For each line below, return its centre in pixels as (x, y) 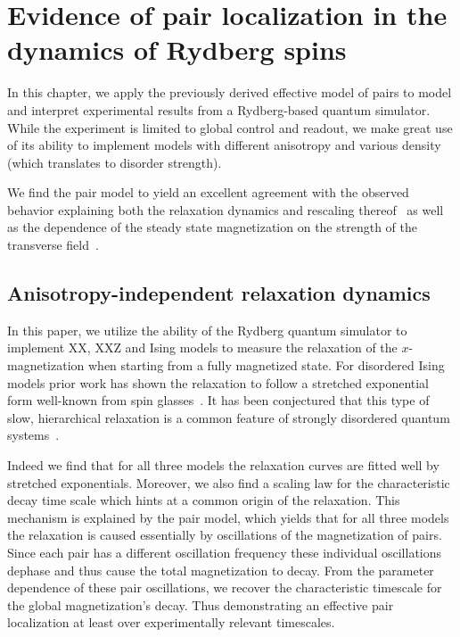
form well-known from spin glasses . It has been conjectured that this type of (218, 400)
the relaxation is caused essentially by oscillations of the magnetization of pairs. (225, 535)
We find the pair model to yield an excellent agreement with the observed (208, 192)
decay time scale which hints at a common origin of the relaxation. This (204, 500)
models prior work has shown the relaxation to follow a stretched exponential (218, 382)
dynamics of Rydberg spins (177, 50)
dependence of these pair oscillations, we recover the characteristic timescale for (225, 587)
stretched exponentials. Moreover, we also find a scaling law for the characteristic (229, 482)
